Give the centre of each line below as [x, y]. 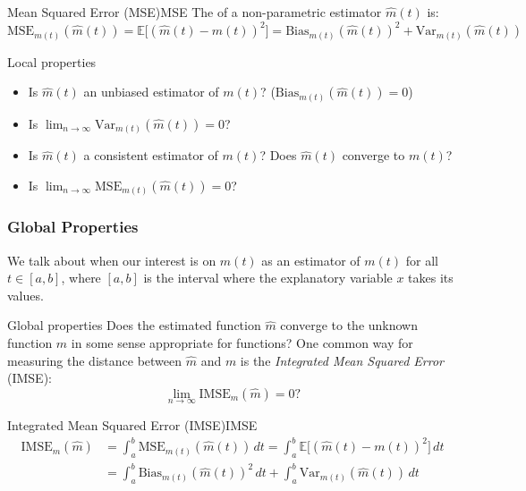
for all [422, 260]
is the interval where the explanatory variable [268, 278]
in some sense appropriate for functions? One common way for [242, 342]
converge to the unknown [349, 325]
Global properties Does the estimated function [134, 325]
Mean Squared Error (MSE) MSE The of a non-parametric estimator [195, 12]
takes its [431, 278]
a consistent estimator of [151, 155]
